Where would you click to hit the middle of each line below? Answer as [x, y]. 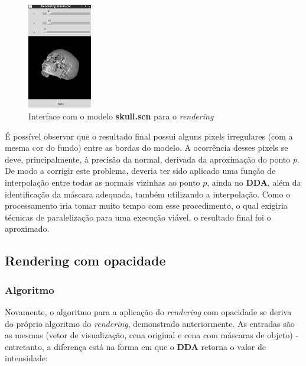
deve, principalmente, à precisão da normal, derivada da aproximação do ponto [148, 159]
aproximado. [27, 229]
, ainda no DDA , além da [254, 182]
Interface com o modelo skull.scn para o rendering [121, 116]
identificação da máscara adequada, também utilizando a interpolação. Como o [148, 194]
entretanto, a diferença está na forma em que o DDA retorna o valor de [135, 346]
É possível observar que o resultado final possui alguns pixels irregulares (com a [149, 136]
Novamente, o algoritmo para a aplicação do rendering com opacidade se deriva [148, 312]
